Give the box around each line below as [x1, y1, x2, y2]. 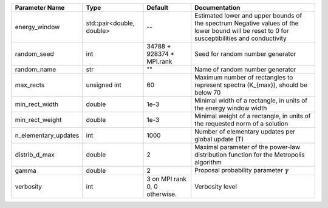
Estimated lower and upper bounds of [194, 12, 302, 19]
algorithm [194, 158, 222, 166]
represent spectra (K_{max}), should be [194, 81, 308, 89]
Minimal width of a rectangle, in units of [194, 96, 308, 104]
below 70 [194, 89, 221, 96]
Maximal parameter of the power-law [194, 143, 301, 151]
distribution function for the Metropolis [194, 150, 305, 159]
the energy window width [194, 104, 267, 112]
